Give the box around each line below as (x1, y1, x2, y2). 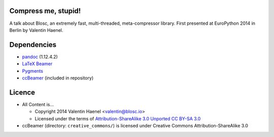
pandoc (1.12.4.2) (22, 54, 58, 60)
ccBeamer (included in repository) (22, 75, 94, 81)
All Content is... (22, 101, 54, 107)
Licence (9, 88, 36, 97)
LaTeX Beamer (22, 61, 53, 67)
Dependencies (9, 40, 57, 49)
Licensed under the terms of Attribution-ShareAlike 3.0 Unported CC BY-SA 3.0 (35, 115, 201, 121)
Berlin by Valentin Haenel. (9, 27, 63, 33)
